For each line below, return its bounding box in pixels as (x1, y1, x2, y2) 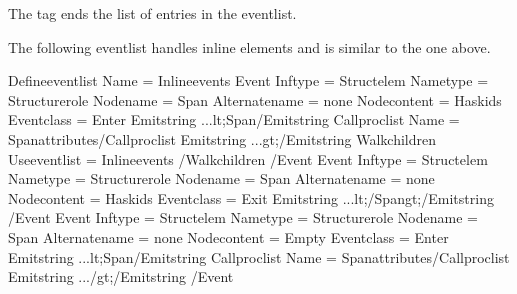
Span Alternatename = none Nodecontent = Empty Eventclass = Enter (8, 226, 449, 247)
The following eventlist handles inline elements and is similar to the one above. (8, 36, 491, 57)
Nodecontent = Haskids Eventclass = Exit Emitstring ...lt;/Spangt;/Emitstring (8, 187, 494, 208)
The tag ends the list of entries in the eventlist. (8, 3, 297, 23)
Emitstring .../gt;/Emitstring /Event (8, 266, 234, 287)
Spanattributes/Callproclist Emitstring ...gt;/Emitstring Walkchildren (8, 128, 436, 149)
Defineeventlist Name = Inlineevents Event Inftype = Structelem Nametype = (8, 70, 489, 91)
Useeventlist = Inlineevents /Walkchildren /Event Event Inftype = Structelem (8, 148, 488, 169)
